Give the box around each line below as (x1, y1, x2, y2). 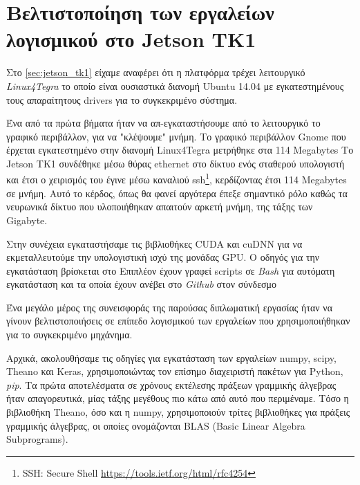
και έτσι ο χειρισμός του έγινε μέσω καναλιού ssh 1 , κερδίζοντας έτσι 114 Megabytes (6, 170, 347, 187)
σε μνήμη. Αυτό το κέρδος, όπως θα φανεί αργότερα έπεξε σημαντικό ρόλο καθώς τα (6, 185, 348, 200)
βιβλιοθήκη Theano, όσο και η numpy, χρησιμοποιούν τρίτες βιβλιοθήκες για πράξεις (6, 405, 350, 419)
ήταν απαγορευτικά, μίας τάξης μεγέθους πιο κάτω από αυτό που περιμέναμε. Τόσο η (6, 391, 349, 405)
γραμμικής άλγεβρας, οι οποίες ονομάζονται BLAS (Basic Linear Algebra (6, 418, 305, 432)
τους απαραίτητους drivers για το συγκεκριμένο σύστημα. (6, 92, 238, 107)
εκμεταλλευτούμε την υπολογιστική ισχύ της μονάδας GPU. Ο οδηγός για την (6, 250, 320, 264)
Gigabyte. (6, 212, 48, 227)
